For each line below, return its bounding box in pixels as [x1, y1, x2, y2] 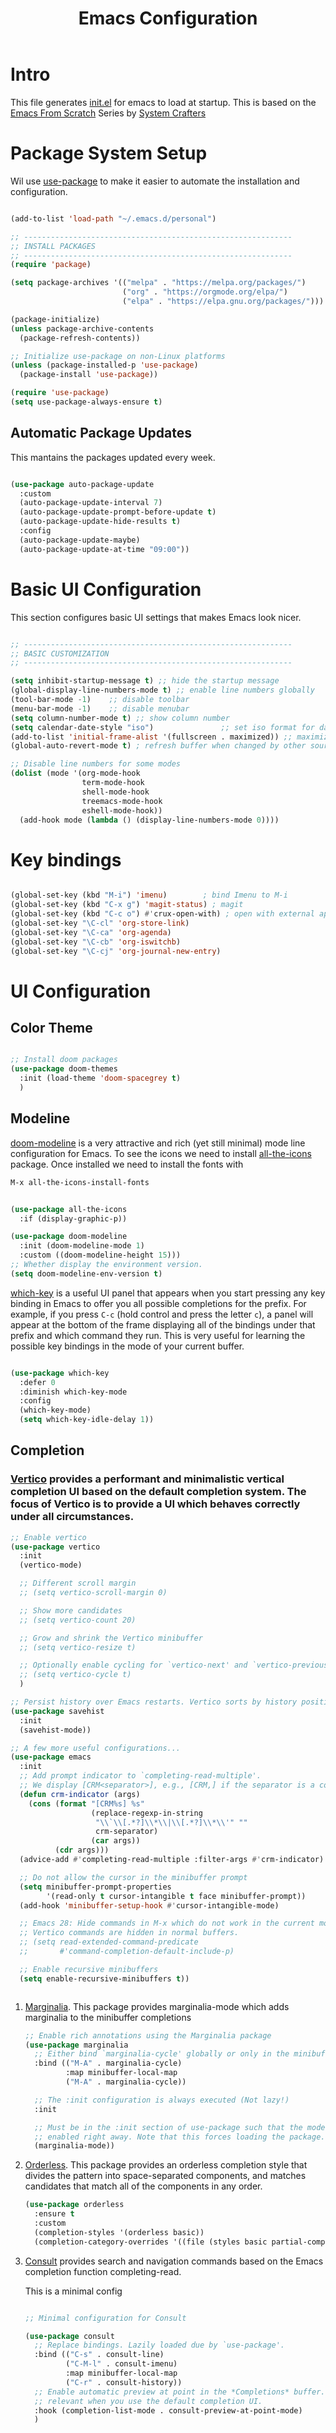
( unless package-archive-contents [10, 323, 155, 334]
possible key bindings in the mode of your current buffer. [10, 1340, 245, 1352]
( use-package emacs [10, 1752, 92, 1762]
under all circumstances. [10, 1510, 135, 1524]
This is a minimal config [24, 2285, 123, 2297]
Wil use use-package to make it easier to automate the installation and [10, 175, 300, 187]
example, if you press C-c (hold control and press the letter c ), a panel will [10, 1308, 314, 1320]
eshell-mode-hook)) [81, 805, 163, 816]
